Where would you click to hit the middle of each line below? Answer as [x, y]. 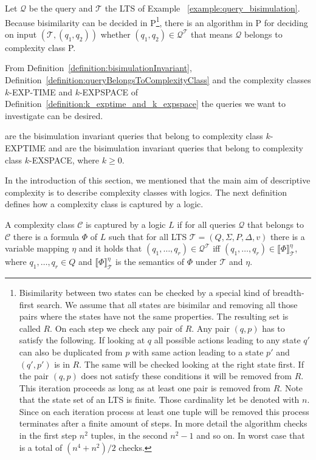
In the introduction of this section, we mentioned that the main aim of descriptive [158, 180]
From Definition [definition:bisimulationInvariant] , [98, 68]
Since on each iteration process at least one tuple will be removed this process [164, 411]
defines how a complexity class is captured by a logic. [104, 204]
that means [212, 34]
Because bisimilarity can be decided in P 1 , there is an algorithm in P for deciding [156, 21]
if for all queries [206, 224]
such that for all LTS [148, 236]
